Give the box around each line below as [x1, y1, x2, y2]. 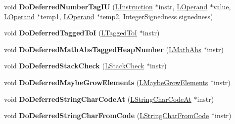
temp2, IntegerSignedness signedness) [100, 11, 213, 21]
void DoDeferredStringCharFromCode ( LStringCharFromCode [4, 110, 209, 121]
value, [213, 1, 231, 11]
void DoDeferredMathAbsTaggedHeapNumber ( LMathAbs [4, 44, 201, 54]
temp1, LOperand [40, 11, 94, 21]
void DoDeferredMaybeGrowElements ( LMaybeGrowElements [4, 77, 208, 87]
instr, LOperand [158, 1, 208, 11]
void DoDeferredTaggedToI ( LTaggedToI [4, 28, 138, 38]
